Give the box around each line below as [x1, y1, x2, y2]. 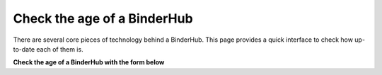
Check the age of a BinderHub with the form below [13, 58, 165, 67]
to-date [13, 45, 35, 53]
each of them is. [36, 45, 84, 53]
